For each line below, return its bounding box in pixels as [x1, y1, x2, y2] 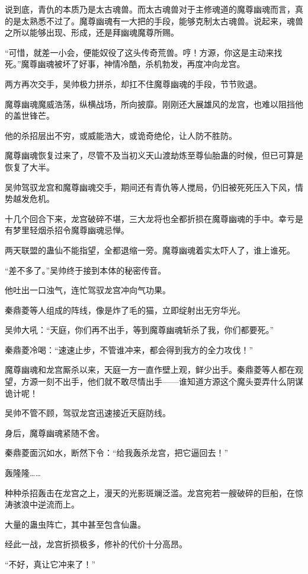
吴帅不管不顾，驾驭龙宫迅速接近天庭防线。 [5, 407, 171, 419]
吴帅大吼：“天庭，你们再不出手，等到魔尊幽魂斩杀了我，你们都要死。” [5, 324, 274, 336]
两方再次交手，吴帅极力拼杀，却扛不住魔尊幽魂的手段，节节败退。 [5, 77, 262, 90]
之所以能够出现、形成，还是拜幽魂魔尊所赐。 [5, 26, 179, 39]
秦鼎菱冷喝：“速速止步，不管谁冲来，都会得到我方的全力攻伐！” [5, 343, 254, 356]
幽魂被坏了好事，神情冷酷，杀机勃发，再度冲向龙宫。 [37, 58, 245, 70]
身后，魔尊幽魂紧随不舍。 [5, 426, 104, 439]
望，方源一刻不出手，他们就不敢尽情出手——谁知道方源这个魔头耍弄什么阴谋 [5, 375, 303, 388]
